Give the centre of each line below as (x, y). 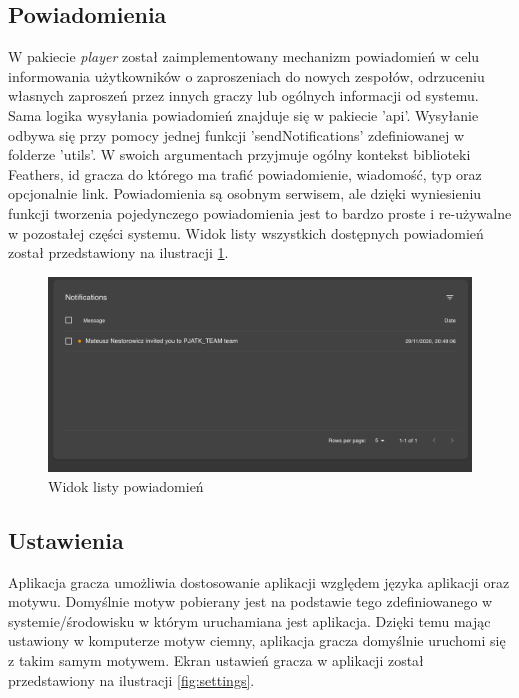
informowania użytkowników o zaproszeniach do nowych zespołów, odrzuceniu (246, 75)
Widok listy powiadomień (126, 485)
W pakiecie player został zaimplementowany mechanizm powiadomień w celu (244, 56)
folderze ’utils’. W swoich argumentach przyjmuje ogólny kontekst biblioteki (239, 154)
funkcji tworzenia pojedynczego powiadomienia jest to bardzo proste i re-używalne (260, 212)
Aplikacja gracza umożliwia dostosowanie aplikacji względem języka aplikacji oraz (259, 581)
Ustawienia (66, 539)
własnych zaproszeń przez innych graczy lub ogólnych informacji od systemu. (243, 95)
